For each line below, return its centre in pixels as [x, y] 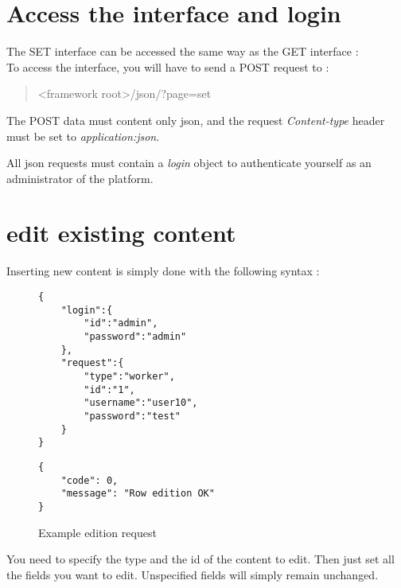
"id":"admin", [121, 323]
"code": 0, [90, 480]
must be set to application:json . [83, 136]
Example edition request [97, 532]
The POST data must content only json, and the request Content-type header [196, 120]
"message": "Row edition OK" [138, 494]
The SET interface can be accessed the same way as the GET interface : [183, 51]
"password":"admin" [135, 336]
